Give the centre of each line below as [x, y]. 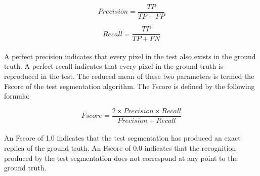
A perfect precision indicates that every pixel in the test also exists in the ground [130, 56]
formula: [17, 96]
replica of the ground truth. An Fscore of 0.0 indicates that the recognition [120, 147]
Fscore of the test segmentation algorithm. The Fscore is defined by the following [129, 86]
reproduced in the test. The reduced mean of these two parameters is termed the [129, 76]
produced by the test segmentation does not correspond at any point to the [121, 158]
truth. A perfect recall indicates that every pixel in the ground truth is [114, 66]
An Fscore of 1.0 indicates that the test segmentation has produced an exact [122, 138]
